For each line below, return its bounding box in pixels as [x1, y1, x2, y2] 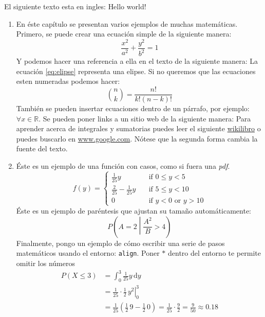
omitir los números [16, 257, 75, 268]
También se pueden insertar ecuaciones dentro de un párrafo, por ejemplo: [16, 103, 250, 114]
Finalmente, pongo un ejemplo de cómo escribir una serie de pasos [16, 237, 225, 248]
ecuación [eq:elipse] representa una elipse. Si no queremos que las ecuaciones [16, 65, 256, 76]
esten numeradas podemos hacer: [16, 76, 120, 86]
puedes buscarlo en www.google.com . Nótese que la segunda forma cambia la [16, 133, 258, 144]
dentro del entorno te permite [168, 248, 261, 258]
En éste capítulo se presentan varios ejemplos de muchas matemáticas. [16, 18, 238, 29]
